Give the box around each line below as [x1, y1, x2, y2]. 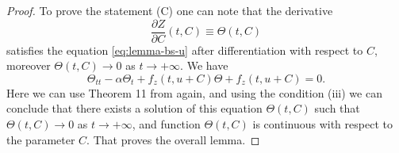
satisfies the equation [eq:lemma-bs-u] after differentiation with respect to [6, 41, 363, 58]
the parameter [6, 131, 75, 147]
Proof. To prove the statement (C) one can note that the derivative [6, 2, 333, 18]
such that [314, 100, 360, 117]
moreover [6, 57, 51, 74]
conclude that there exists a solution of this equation [6, 100, 263, 117]
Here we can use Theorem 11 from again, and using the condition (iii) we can [6, 84, 382, 101]
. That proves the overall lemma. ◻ [86, 131, 260, 147]
